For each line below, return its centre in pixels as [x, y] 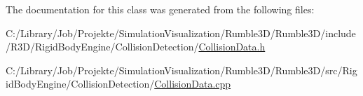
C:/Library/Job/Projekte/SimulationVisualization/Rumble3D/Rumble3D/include [181, 33]
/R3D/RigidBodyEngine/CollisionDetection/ [102, 47]
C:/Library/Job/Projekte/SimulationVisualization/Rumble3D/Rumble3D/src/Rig [181, 70]
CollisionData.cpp [193, 84]
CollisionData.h [232, 47]
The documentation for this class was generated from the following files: [160, 9]
